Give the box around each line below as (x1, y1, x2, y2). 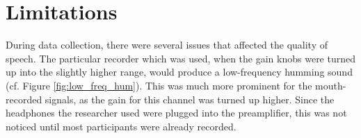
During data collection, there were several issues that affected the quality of (6, 37, 328, 52)
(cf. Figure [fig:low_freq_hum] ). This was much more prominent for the (6, 78, 312, 92)
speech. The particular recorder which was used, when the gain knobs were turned (6, 51, 356, 65)
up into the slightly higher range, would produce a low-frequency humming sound (6, 64, 353, 79)
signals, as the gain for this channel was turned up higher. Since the (45, 92, 335, 106)
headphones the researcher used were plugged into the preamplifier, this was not (6, 105, 347, 120)
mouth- (315, 78, 346, 92)
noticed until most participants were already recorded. (6, 119, 236, 133)
